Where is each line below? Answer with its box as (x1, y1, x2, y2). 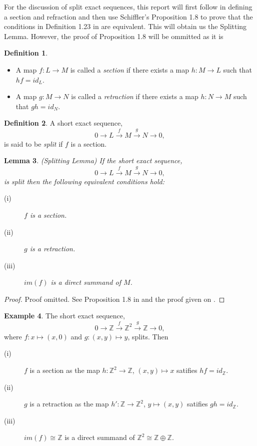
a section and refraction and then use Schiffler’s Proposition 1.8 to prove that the (4, 11, 253, 22)
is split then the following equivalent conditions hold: (4, 176, 164, 186)
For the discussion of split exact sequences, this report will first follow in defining (4, 2, 252, 12)
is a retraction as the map (29, 398, 109, 409)
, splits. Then (127, 331, 168, 341)
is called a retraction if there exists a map (71, 91, 198, 102)
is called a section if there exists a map (70, 64, 189, 75)
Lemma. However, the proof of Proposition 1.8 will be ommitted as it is (4, 31, 223, 41)
